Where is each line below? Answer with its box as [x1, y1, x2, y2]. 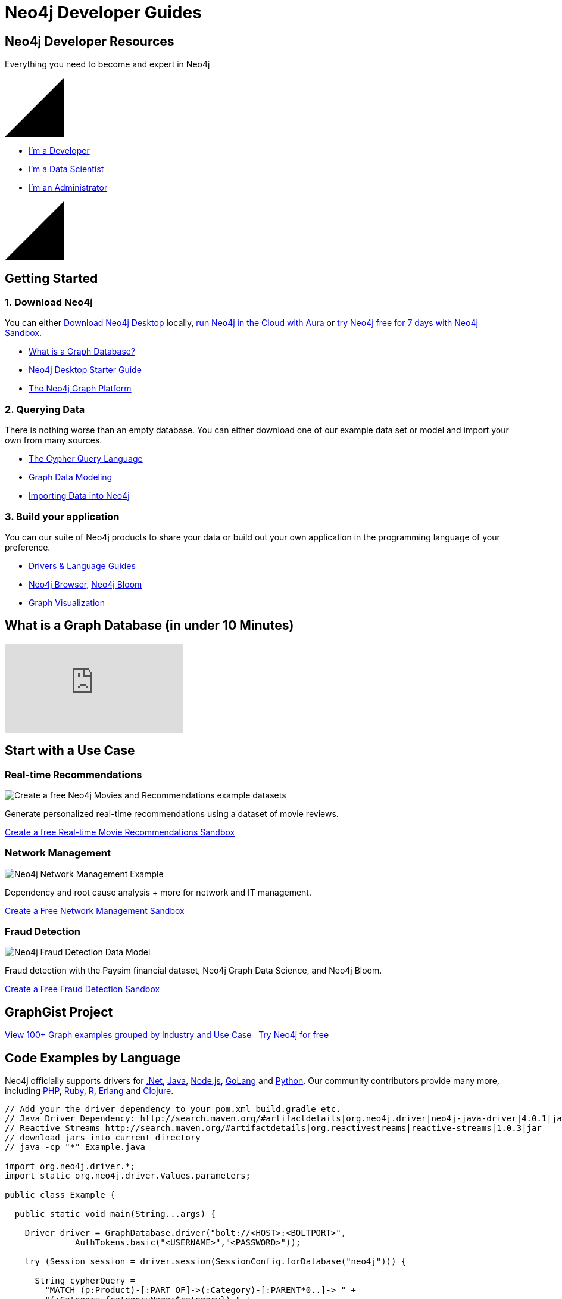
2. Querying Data [5, 403, 85, 415]
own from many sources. [5, 435, 102, 446]
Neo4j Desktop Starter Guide [29, 365, 142, 375]
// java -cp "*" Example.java [5, 1142, 146, 1152]
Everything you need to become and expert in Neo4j [5, 59, 210, 70]
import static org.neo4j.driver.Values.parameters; [5, 1171, 251, 1181]
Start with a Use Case [5, 743, 135, 759]
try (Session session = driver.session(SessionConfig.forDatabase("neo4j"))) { [24, 1257, 407, 1267]
